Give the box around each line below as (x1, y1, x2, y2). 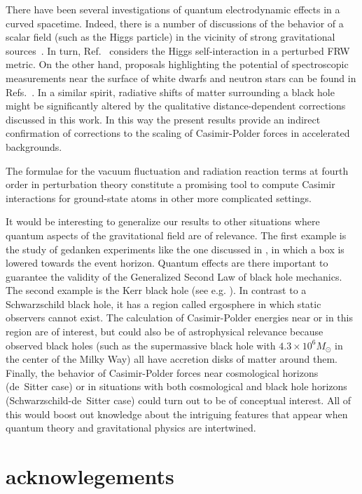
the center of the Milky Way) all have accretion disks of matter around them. (6, 352, 337, 366)
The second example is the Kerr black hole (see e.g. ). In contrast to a (6, 283, 307, 298)
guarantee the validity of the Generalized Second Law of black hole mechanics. (6, 269, 342, 283)
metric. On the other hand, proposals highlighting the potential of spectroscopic (6, 57, 349, 72)
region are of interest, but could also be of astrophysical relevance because (6, 324, 323, 339)
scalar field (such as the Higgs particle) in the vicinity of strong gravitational (6, 29, 335, 44)
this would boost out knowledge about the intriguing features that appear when (6, 406, 348, 421)
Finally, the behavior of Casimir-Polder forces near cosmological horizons (6, 365, 319, 380)
